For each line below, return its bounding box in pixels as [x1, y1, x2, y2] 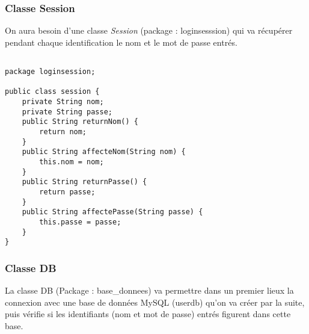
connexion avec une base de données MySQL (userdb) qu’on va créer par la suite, [5, 295, 305, 308]
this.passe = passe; [39, 217, 121, 226]
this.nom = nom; [39, 157, 104, 166]
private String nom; [22, 97, 104, 107]
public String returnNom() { [22, 117, 138, 126]
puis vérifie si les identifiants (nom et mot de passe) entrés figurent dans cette [5, 308, 291, 320]
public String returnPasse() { [22, 178, 147, 187]
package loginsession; [5, 67, 96, 76]
